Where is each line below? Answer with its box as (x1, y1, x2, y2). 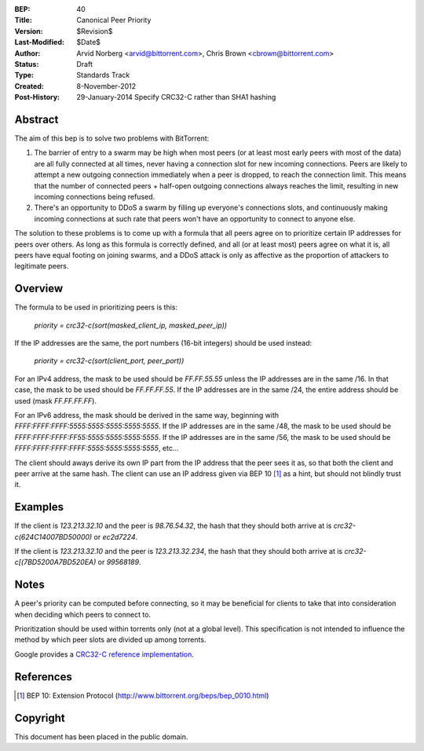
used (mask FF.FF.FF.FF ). (14, 396, 97, 405)
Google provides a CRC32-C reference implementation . (14, 649, 194, 659)
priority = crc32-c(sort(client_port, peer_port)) (34, 356, 185, 365)
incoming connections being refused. (34, 192, 155, 201)
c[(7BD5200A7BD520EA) (14, 558, 97, 567)
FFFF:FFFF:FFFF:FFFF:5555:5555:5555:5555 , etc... (14, 444, 179, 453)
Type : (14, 71, 35, 80)
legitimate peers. (14, 262, 69, 271)
